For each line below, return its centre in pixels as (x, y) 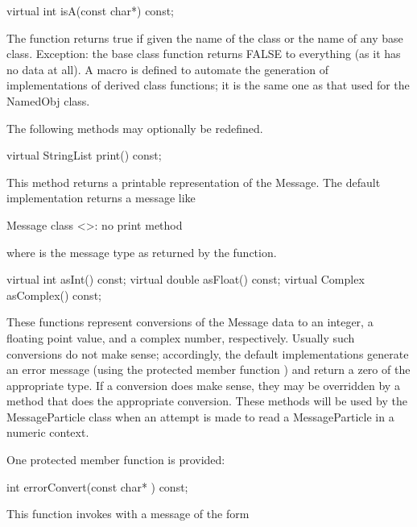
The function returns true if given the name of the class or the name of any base (205, 37)
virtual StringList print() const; (84, 155)
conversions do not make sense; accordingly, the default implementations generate (208, 353)
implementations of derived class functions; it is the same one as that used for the (208, 85)
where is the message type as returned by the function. (142, 252)
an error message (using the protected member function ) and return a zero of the (208, 369)
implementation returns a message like (101, 198)
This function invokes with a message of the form (128, 514)
